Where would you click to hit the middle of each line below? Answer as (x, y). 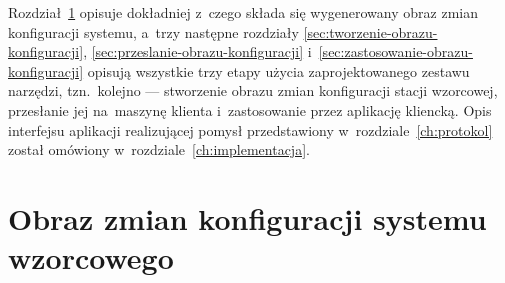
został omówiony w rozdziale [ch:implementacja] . (159, 149)
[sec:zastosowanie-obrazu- (395, 51)
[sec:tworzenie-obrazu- (370, 31)
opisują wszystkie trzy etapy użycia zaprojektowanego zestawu (278, 70)
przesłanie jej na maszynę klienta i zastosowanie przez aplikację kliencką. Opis (250, 109)
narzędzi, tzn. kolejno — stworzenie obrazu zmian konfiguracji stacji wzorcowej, (253, 90)
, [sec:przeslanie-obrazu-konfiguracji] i (197, 51)
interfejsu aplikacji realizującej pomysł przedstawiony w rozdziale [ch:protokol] (250, 129)
